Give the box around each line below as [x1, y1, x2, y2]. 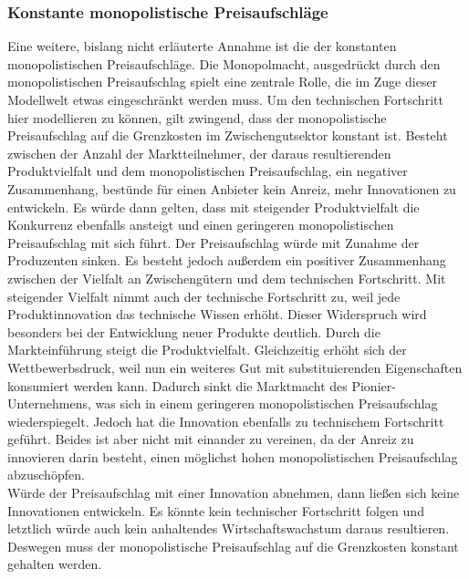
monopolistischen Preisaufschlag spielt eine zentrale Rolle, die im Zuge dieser [7, 72, 438, 91]
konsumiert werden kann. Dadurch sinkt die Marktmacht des [7, 376, 348, 395]
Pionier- [351, 376, 396, 395]
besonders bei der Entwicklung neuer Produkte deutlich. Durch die [7, 322, 380, 341]
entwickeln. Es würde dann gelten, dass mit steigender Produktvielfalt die [7, 197, 420, 216]
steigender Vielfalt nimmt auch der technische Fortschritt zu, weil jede [7, 286, 401, 305]
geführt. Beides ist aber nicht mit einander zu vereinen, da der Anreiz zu [7, 429, 414, 449]
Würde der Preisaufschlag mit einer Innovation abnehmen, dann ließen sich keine [7, 483, 460, 502]
